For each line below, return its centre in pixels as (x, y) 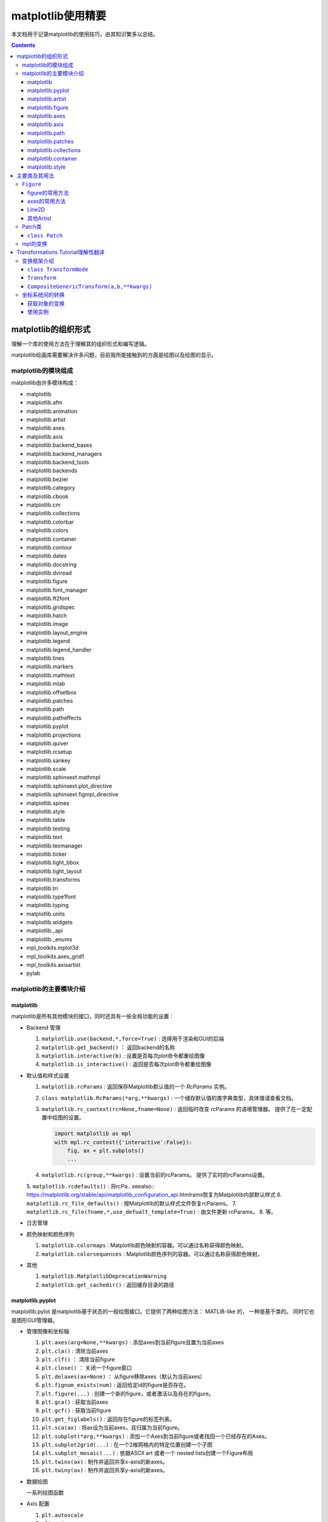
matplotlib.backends (52, 471)
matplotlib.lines (46, 658)
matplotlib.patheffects (54, 718)
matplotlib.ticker (46, 854)
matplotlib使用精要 (59, 16)
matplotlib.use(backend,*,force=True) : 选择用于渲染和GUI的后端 (133, 1039)
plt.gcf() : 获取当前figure (77, 1411)
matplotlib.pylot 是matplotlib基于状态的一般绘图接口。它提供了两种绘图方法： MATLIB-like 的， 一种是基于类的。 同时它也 (163, 1311)
